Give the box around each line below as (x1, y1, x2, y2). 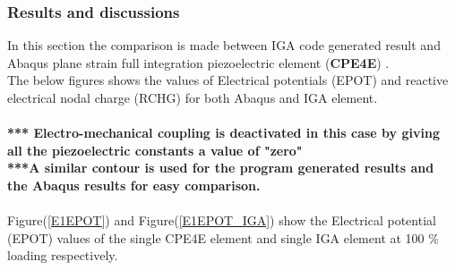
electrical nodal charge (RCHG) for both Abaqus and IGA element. (7, 89, 378, 106)
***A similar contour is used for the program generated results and (7, 158, 434, 177)
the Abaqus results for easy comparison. (7, 175, 261, 194)
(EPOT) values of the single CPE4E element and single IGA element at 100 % (7, 228, 439, 247)
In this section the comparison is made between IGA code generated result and (7, 36, 441, 55)
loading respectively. (7, 246, 118, 265)
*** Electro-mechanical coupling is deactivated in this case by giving (7, 123, 440, 142)
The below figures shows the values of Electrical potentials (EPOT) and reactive (7, 71, 449, 89)
